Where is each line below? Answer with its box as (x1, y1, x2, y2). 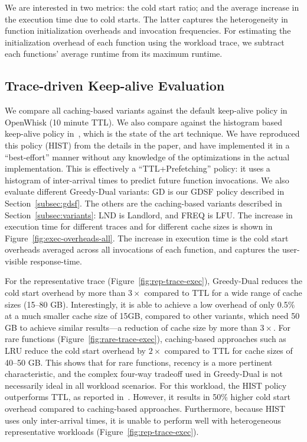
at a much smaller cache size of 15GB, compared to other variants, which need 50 (5, 309, 300, 322)
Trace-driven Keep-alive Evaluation (5, 76, 225, 95)
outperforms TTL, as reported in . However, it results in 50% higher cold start (5, 391, 290, 403)
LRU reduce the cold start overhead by (5, 344, 146, 357)
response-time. (30, 254, 82, 267)
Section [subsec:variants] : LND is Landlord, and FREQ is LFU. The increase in (5, 208, 293, 221)
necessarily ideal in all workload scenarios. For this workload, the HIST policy (5, 379, 287, 391)
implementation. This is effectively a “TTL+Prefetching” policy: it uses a (5, 162, 270, 175)
